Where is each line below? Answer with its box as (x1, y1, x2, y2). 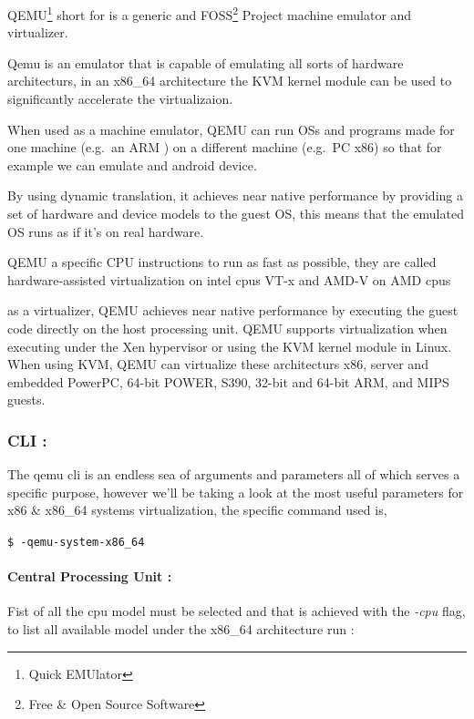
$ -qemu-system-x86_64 (7, 535, 145, 549)
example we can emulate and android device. (7, 155, 257, 174)
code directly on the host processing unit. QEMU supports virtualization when (7, 318, 448, 337)
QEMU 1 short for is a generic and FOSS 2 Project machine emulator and (7, 3, 412, 24)
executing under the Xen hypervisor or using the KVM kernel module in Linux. (7, 336, 452, 355)
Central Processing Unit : (7, 567, 172, 586)
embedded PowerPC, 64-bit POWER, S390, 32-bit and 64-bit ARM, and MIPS (7, 372, 449, 391)
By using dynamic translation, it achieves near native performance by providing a (7, 186, 463, 205)
